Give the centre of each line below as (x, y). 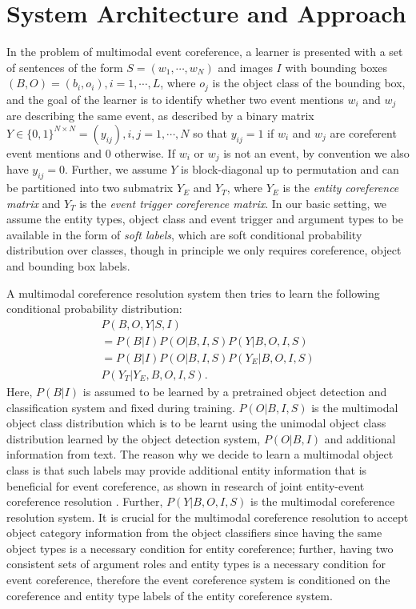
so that (210, 132)
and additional (360, 438)
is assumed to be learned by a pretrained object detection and (235, 391)
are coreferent (363, 132)
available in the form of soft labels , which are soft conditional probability (184, 234)
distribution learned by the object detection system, (134, 438)
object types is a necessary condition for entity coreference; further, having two (200, 548)
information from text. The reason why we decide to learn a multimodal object (200, 454)
